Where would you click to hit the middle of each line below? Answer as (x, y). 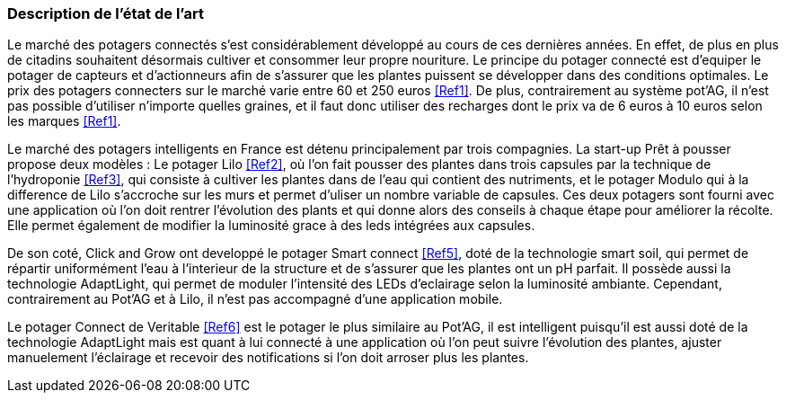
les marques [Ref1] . (64, 121)
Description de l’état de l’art (106, 13)
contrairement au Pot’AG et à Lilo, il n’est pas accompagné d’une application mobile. (255, 299)
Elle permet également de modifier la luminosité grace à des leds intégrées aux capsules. (271, 226)
